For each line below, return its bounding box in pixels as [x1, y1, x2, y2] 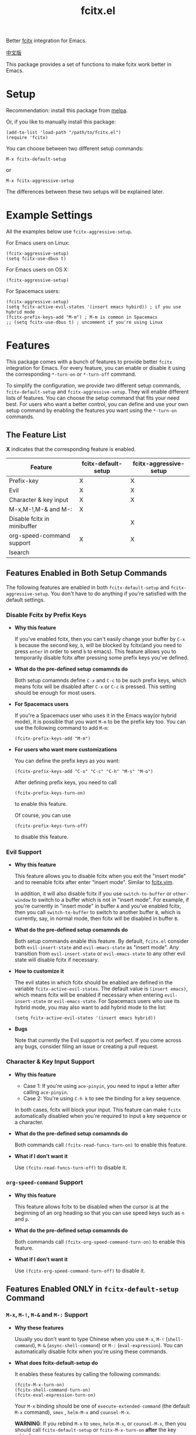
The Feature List [6, 430, 66, 440]
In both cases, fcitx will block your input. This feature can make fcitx [14, 1106, 181, 1113]
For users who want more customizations [14, 746, 118, 753]
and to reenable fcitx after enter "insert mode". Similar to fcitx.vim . [14, 879, 174, 886]
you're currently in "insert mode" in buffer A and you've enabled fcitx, [14, 902, 181, 909]
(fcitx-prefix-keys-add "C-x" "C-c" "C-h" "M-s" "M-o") [14, 768, 153, 774]
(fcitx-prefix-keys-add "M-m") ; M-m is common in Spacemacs [6, 314, 158, 320]
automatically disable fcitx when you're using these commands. [14, 1348, 168, 1355]
